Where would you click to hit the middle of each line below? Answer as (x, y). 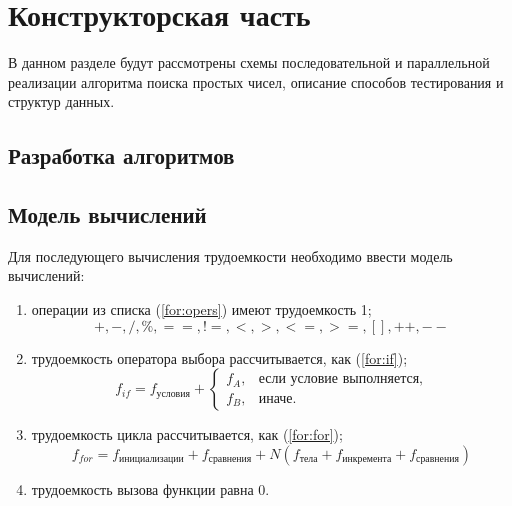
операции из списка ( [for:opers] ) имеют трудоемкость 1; (201, 309)
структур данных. (61, 101)
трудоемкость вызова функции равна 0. (150, 488)
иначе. (277, 398)
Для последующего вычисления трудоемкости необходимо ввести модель (230, 255)
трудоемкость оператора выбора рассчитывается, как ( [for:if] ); (219, 357)
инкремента (367, 459)
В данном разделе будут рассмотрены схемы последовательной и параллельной (249, 62)
